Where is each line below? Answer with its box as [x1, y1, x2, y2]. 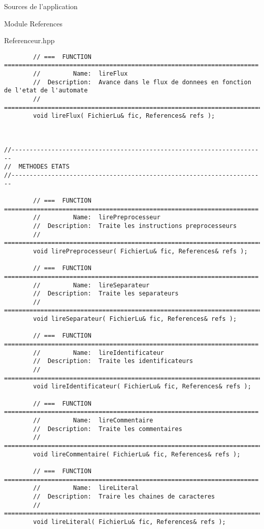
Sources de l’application [4, 1, 78, 11]
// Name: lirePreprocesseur [33, 214, 160, 221]
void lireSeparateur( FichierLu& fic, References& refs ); [33, 315, 237, 323]
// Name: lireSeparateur [33, 281, 150, 289]
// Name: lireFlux [33, 70, 128, 78]
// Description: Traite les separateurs [33, 290, 179, 297]
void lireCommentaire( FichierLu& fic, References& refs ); [33, 450, 241, 458]
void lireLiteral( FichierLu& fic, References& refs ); [33, 518, 226, 525]
